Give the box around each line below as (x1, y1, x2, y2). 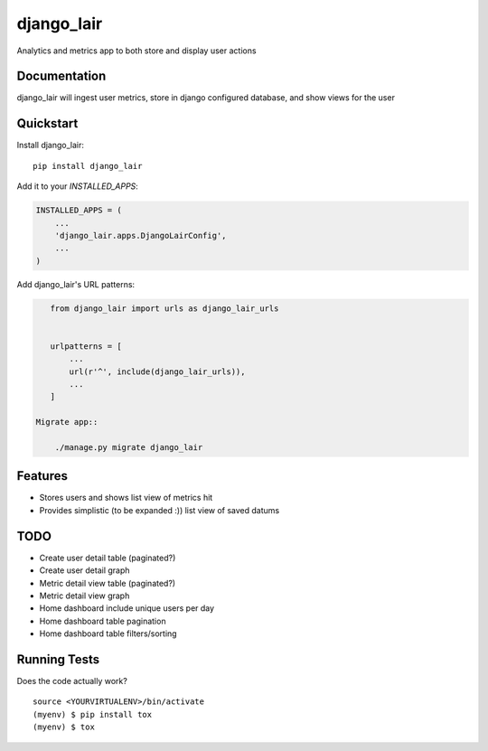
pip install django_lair (33, 161, 143, 171)
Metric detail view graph (39, 590, 130, 601)
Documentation (16, 69, 107, 84)
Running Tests (16, 652, 99, 667)
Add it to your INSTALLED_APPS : (16, 181, 139, 192)
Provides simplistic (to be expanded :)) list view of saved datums (39, 504, 280, 515)
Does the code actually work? (16, 676, 128, 686)
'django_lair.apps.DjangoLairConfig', (54, 230, 227, 240)
